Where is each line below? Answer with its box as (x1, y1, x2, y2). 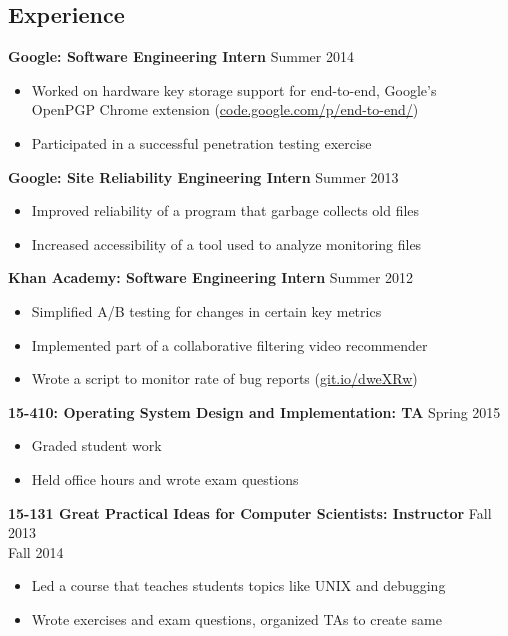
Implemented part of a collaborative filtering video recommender (31, 334, 428, 355)
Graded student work (31, 435, 162, 456)
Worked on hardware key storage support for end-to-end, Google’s (31, 79, 437, 100)
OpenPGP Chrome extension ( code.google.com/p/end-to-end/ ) (31, 99, 419, 120)
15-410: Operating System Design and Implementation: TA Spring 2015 (8, 401, 501, 422)
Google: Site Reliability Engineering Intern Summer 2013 (8, 166, 399, 187)
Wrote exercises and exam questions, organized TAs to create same (31, 608, 442, 629)
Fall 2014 (8, 541, 64, 562)
